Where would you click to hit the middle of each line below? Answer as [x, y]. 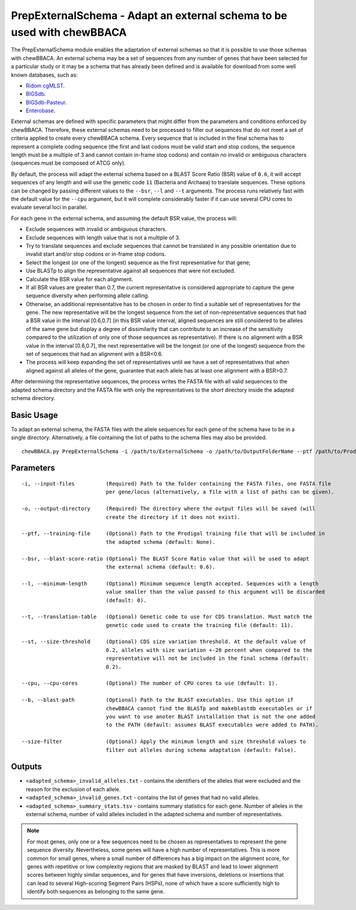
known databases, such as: [44, 75]
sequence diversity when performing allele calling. [88, 296]
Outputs [26, 767]
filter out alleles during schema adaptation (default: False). [201, 750]
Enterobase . [41, 111]
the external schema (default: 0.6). [161, 567]
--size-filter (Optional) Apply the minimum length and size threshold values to [164, 742]
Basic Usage [34, 415]
